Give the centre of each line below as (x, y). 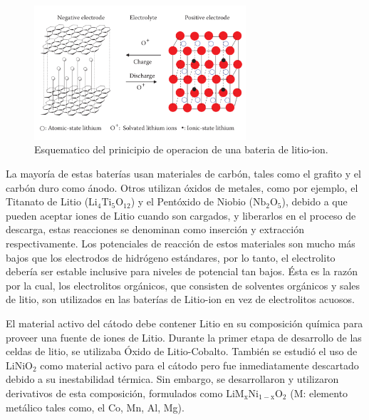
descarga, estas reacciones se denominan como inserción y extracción (155, 229)
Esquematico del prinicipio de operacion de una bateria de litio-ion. (181, 149)
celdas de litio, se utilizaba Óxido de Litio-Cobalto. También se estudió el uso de (182, 351)
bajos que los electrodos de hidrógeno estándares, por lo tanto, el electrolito (171, 257)
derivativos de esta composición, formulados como (114, 393)
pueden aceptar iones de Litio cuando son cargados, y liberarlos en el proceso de (181, 215)
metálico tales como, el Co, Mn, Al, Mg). (95, 407)
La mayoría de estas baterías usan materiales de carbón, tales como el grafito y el (183, 174)
